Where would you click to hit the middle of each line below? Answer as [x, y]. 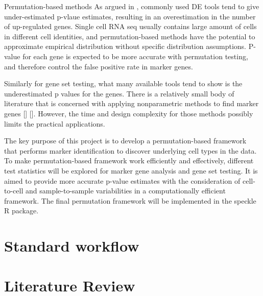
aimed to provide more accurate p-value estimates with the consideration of [122, 180]
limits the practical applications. [55, 123]
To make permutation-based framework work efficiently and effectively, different [129, 161]
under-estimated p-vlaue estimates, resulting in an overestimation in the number [130, 16]
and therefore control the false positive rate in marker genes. [99, 66]
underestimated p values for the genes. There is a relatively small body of [119, 93]
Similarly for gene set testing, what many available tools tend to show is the [123, 83]
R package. [21, 211]
